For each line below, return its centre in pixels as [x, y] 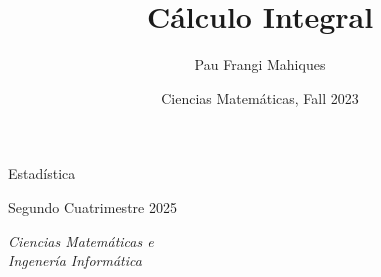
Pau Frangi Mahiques [260, 64]
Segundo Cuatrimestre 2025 [92, 206]
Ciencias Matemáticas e [81, 240]
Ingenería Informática [75, 260]
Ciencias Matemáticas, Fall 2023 [260, 97]
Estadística [42, 173]
